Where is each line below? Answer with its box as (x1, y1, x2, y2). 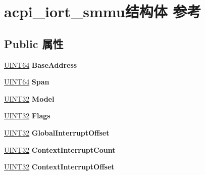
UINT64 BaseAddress (4, 59, 77, 70)
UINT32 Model (4, 93, 55, 104)
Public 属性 (4, 35, 64, 51)
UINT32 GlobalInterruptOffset (4, 127, 110, 138)
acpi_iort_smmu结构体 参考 (4, 1, 201, 22)
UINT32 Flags (4, 110, 50, 121)
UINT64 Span (4, 76, 49, 87)
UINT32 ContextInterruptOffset (4, 161, 115, 172)
